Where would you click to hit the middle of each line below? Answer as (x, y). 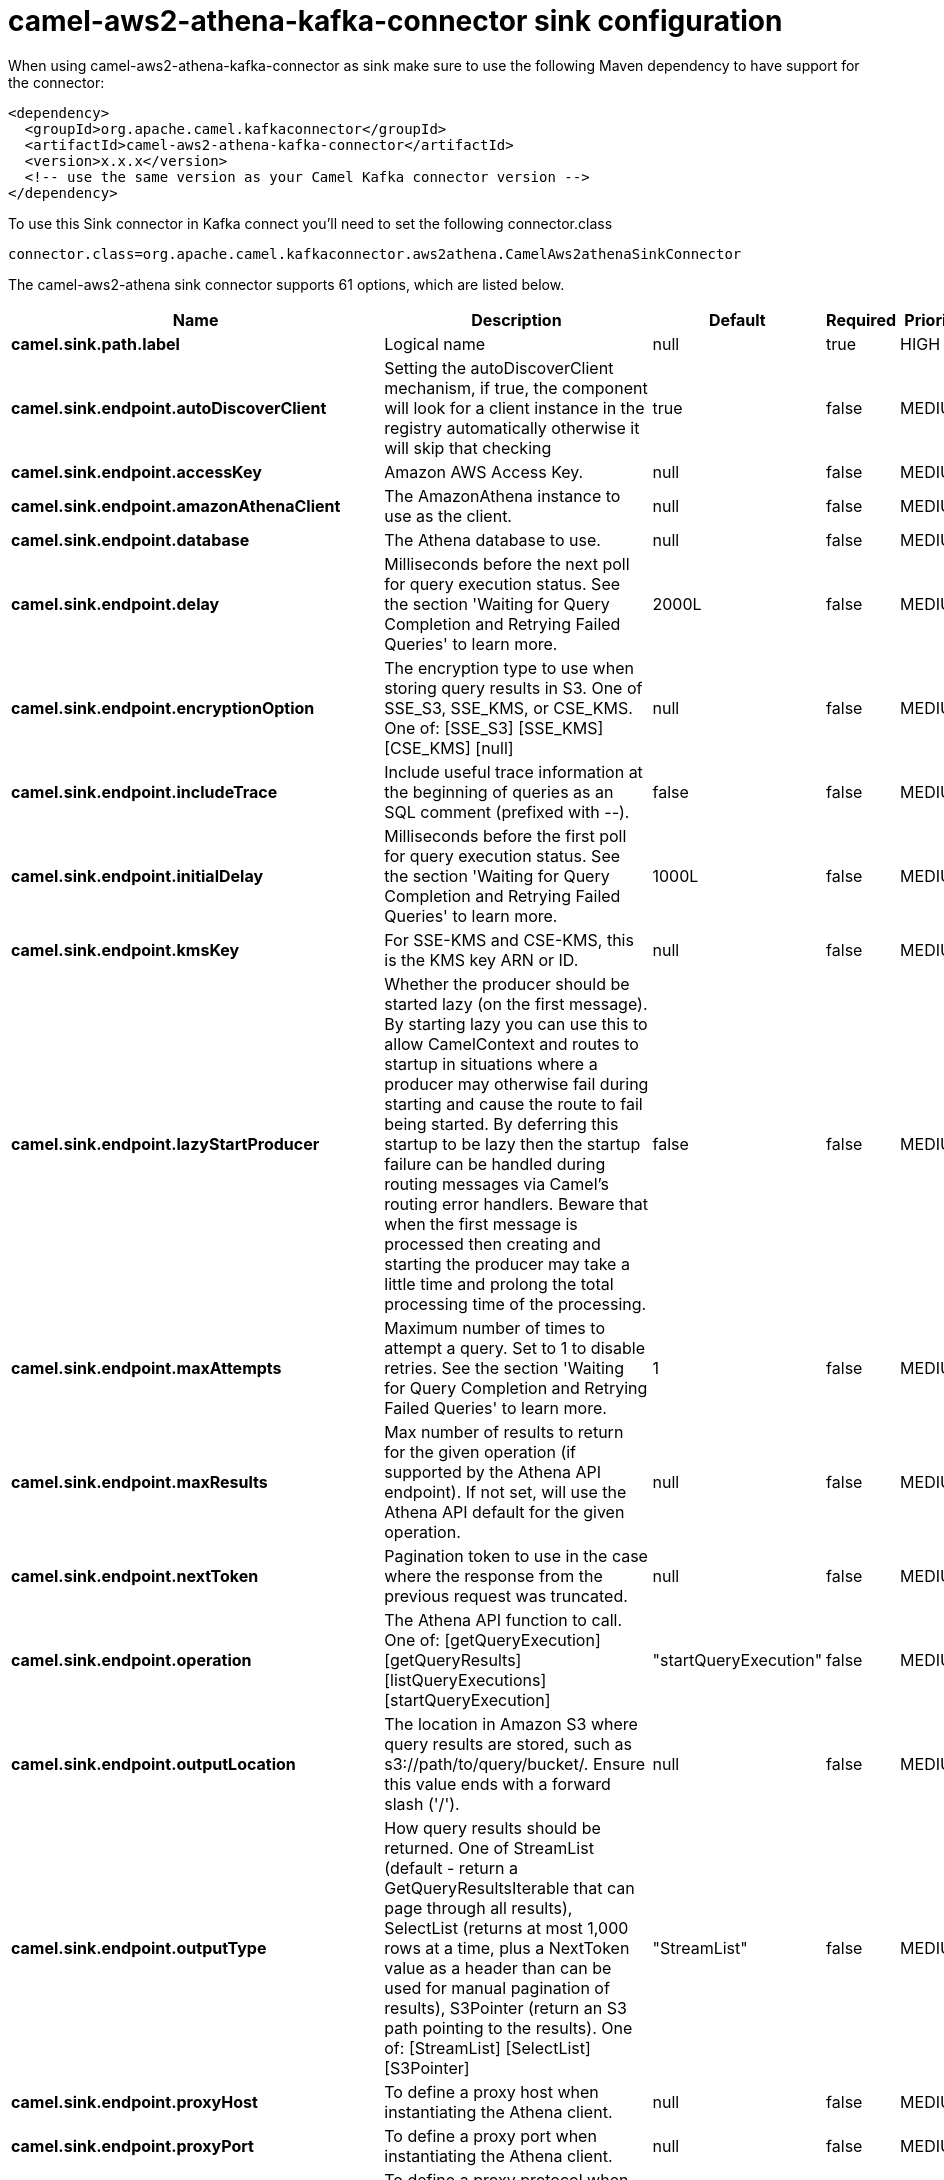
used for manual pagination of (497, 1987)
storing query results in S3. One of (513, 687)
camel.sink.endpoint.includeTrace (144, 791)
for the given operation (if (480, 1451)
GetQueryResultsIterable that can (509, 1887)
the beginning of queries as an (499, 791)
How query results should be (492, 1827)
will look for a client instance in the (514, 407)
